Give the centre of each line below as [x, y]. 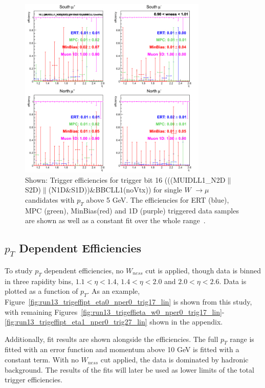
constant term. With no [42, 360]
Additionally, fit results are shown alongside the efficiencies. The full [112, 339]
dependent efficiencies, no [84, 270]
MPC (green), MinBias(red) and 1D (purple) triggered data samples [132, 210]
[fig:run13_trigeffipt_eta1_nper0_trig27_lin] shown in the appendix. [114, 322]
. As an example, [114, 291]
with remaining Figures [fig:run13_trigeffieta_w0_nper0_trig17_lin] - [115, 311]
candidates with [50, 199]
